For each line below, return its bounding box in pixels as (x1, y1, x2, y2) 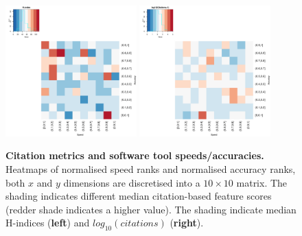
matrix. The (236, 175, 288, 189)
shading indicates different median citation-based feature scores (5, 189, 272, 203)
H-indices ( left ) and (5, 215, 90, 230)
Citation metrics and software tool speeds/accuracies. (5, 148, 264, 163)
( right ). (170, 215, 204, 230)
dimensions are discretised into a (63, 175, 200, 189)
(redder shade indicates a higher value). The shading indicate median (5, 202, 297, 216)
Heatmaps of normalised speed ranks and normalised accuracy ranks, (5, 161, 296, 176)
